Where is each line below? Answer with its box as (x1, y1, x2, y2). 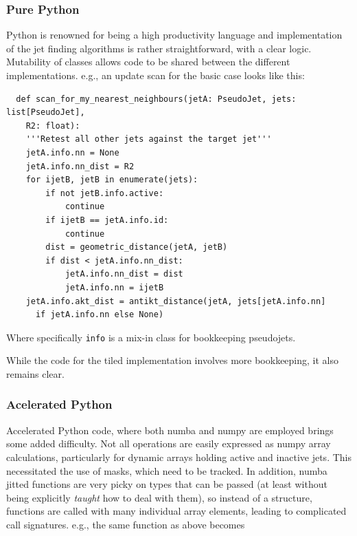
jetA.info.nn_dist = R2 (25, 161, 135, 171)
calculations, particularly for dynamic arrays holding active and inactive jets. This (6, 449, 352, 464)
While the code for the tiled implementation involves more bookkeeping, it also (6, 353, 339, 367)
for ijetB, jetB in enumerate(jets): (25, 175, 198, 185)
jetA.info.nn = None (25, 147, 119, 158)
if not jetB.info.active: (45, 188, 164, 198)
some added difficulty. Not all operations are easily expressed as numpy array (6, 436, 331, 451)
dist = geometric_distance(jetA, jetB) (45, 242, 228, 253)
